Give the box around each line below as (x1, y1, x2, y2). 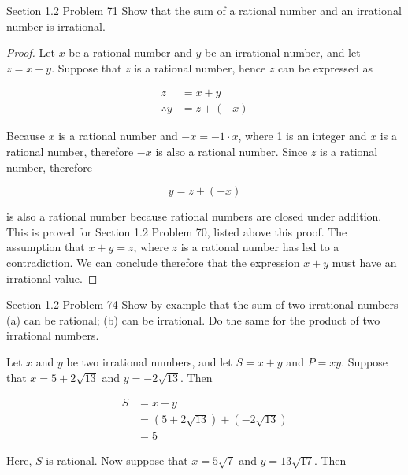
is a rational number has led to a (180, 239, 339, 255)
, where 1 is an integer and (238, 128, 367, 144)
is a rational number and (58, 128, 178, 144)
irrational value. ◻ (6, 269, 98, 286)
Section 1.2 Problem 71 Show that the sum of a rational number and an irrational (6, 2, 402, 18)
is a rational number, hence (134, 59, 266, 76)
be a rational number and (69, 44, 192, 61)
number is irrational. (6, 17, 106, 34)
